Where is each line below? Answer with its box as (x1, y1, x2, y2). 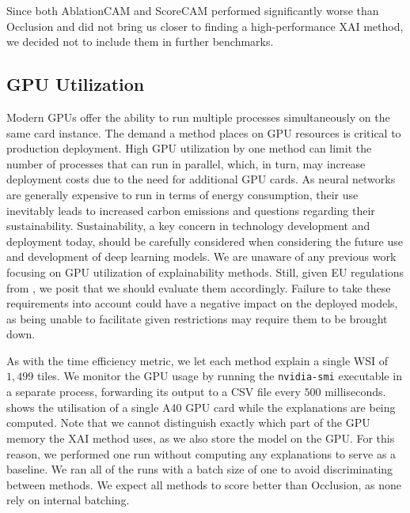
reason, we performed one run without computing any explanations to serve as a (6, 445, 397, 462)
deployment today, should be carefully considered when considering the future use (6, 232, 404, 249)
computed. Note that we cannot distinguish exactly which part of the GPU (6, 414, 370, 431)
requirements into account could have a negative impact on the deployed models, (6, 295, 398, 311)
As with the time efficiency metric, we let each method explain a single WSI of (6, 352, 388, 368)
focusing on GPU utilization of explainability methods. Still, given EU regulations (6, 263, 404, 280)
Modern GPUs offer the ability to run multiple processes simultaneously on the (6, 108, 390, 125)
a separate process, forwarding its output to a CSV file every (6, 383, 301, 400)
